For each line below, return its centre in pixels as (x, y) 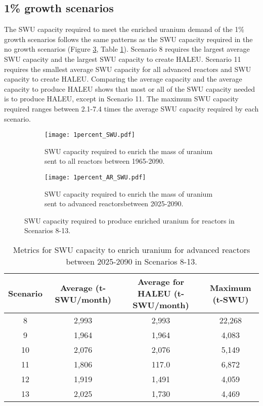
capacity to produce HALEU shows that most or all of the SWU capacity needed (130, 88)
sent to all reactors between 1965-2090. (105, 161)
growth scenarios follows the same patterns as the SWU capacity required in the (128, 39)
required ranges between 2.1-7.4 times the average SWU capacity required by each (131, 108)
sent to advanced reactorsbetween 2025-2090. (114, 204)
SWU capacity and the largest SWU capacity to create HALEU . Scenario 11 (123, 59)
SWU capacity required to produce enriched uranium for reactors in (129, 220)
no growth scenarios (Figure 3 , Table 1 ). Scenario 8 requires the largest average (127, 49)
